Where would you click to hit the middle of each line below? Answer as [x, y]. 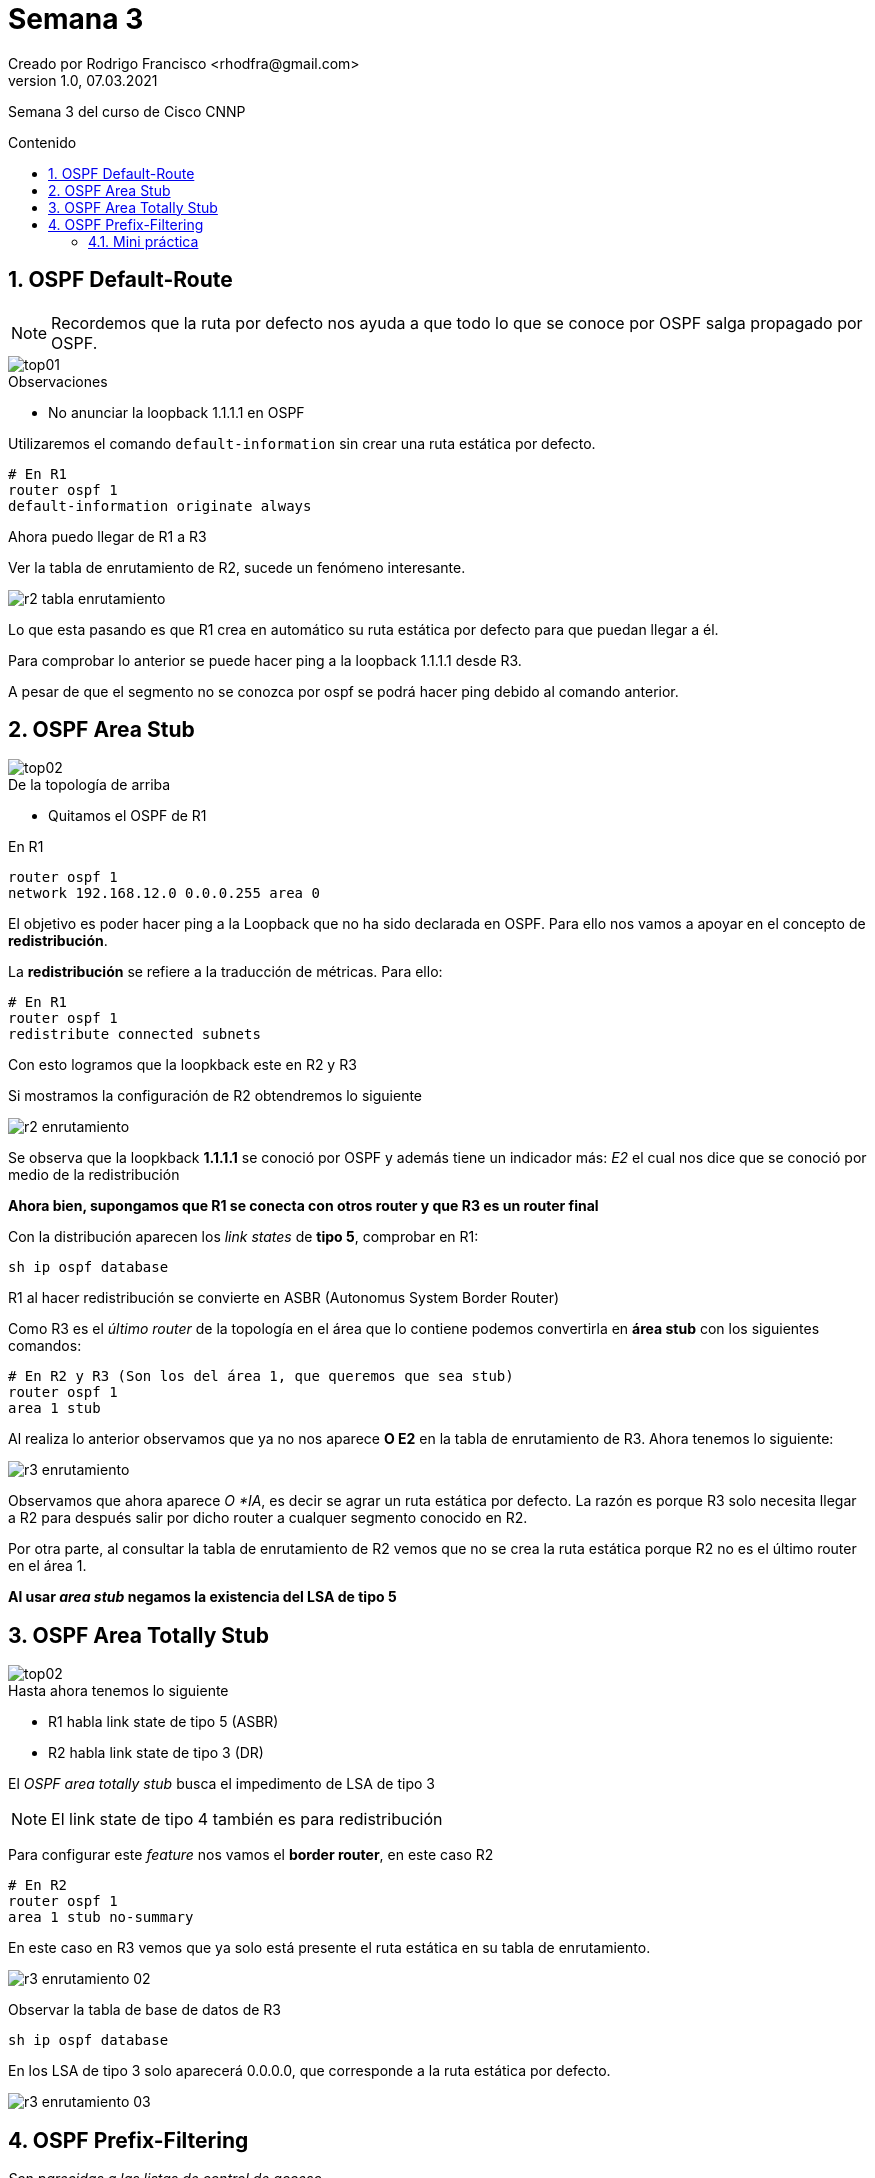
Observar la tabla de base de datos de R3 [144, 2010]
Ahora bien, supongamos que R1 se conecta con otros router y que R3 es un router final [303, 1206]
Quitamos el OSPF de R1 [127, 816]
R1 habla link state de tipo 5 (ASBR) [163, 1722]
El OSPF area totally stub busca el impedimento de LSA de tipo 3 [221, 1784]
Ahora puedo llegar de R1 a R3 [107, 536]
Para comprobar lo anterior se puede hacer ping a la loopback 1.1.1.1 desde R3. [265, 660]
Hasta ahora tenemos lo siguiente [118, 1691]
